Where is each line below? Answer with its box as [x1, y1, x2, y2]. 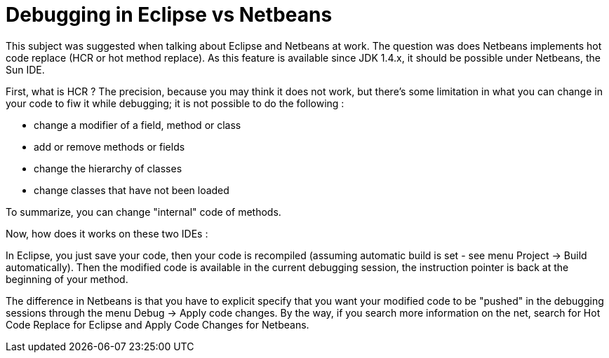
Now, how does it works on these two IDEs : [6, 227, 208, 240]
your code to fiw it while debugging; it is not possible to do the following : [6, 97, 344, 109]
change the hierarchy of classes [34, 162, 182, 174]
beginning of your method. [6, 273, 128, 285]
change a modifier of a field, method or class [34, 118, 241, 131]
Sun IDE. [6, 63, 45, 76]
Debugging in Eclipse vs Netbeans [6, 3, 333, 27]
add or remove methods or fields [34, 140, 185, 153]
